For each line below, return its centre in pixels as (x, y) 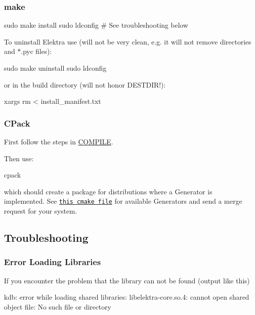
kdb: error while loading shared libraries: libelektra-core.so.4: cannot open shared (127, 297)
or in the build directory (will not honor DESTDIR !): (85, 84)
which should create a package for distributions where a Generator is (108, 191)
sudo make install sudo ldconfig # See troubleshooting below (96, 25)
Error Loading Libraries (52, 262)
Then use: (19, 158)
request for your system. (41, 211)
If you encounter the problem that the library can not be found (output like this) (127, 280)
